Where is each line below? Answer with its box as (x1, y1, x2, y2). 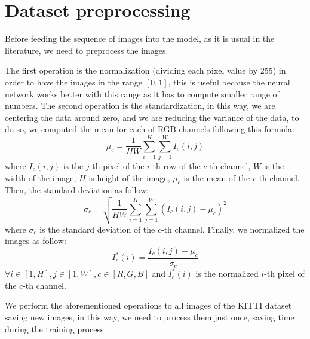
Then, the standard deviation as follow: (5, 184, 149, 196)
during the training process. (5, 322, 106, 335)
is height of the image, (88, 171, 170, 184)
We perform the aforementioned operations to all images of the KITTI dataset (5, 299, 292, 311)
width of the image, (5, 171, 76, 184)
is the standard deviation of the (39, 222, 155, 235)
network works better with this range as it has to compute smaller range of (5, 87, 280, 100)
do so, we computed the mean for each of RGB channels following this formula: (5, 123, 294, 135)
